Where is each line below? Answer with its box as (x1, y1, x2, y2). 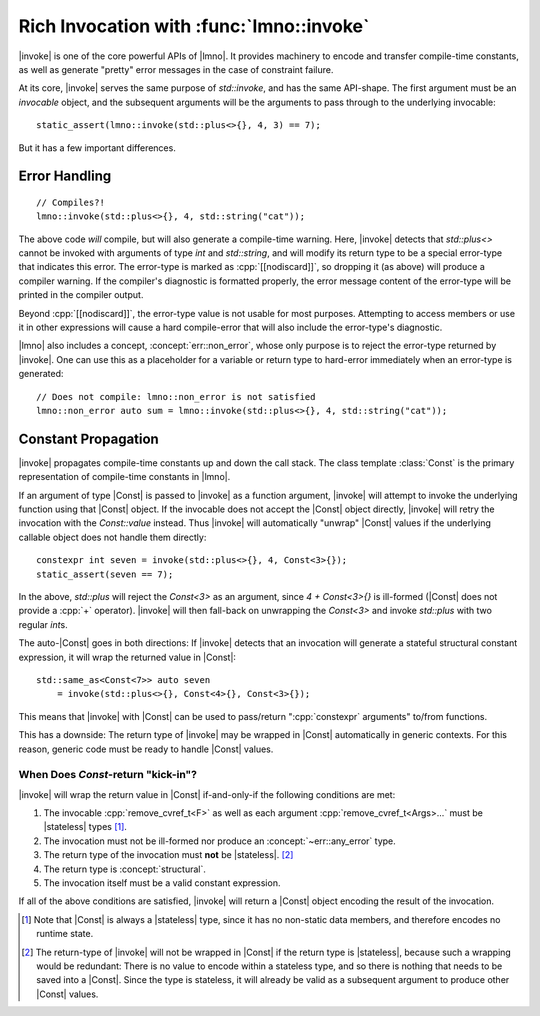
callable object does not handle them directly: (18, 531, 207, 543)
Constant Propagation (18, 430, 159, 447)
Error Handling (18, 168, 112, 185)
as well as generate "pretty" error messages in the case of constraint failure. (18, 63, 334, 75)
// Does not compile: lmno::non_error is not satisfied (36, 391, 316, 402)
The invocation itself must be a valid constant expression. (43, 877, 281, 889)
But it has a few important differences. (18, 141, 177, 154)
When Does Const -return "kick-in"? (18, 768, 197, 782)
